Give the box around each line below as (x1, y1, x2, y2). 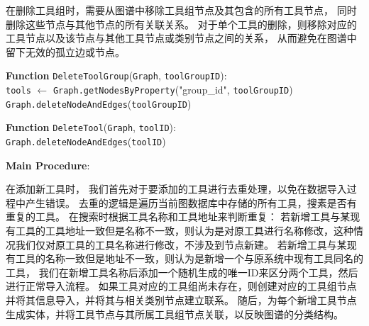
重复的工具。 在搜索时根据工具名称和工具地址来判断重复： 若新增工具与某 (6, 209, 351, 224)
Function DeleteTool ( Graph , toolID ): (6, 120, 176, 135)
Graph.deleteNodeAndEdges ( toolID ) (6, 134, 166, 148)
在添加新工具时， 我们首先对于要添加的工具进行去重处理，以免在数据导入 (6, 181, 347, 196)
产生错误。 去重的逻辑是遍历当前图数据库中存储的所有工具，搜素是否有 (25, 195, 357, 210)
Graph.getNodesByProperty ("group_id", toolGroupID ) (53, 82, 293, 97)
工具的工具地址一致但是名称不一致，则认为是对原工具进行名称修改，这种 (15, 223, 353, 238)
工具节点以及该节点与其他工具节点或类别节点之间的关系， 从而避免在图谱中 (6, 30, 357, 45)
